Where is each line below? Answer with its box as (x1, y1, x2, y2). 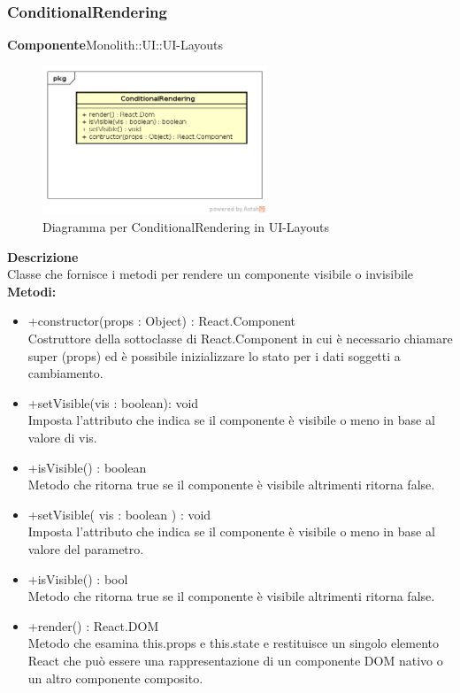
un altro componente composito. (27, 668, 203, 687)
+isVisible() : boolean (27, 458, 147, 476)
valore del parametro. (27, 539, 144, 558)
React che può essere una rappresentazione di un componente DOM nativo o (27, 651, 443, 669)
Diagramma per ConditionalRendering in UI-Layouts (42, 218, 329, 236)
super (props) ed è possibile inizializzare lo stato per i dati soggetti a (27, 346, 401, 365)
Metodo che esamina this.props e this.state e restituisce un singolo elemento (27, 634, 439, 652)
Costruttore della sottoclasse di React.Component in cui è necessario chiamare (27, 329, 453, 348)
